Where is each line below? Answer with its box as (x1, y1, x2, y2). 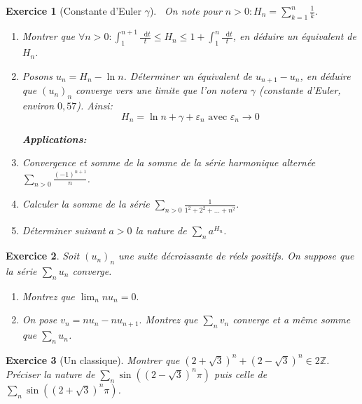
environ (22, 97, 55, 112)
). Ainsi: (76, 97, 113, 112)
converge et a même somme (232, 312, 351, 327)
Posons (22, 68, 53, 83)
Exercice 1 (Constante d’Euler (6, 4, 141, 18)
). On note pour (149, 4, 222, 18)
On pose (22, 312, 57, 327)
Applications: (22, 131, 87, 146)
